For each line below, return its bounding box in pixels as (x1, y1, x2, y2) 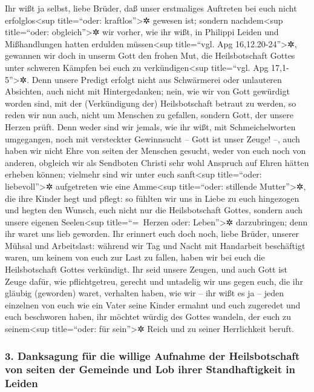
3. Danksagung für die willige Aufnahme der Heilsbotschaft (5, 348, 300, 363)
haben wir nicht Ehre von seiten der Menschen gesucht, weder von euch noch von (5, 144, 306, 157)
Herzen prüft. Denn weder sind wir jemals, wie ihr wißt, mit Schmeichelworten (5, 120, 296, 133)
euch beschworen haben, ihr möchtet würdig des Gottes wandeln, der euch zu (5, 310, 291, 323)
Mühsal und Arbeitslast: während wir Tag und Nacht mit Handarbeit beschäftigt (5, 239, 306, 251)
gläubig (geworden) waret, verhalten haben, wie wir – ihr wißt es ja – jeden (5, 287, 284, 299)
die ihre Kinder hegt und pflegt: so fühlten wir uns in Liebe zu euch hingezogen (5, 191, 299, 204)
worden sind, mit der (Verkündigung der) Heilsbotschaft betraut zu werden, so (5, 96, 296, 109)
